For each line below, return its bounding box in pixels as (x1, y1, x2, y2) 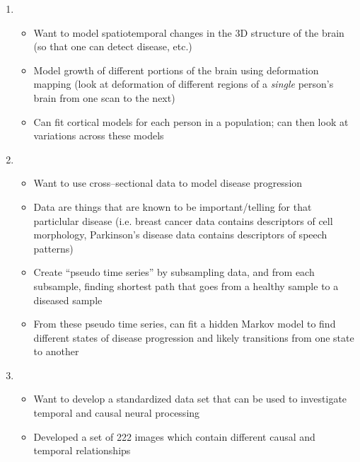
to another (33, 344, 79, 359)
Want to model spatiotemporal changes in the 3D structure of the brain (33, 25, 344, 40)
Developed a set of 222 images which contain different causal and (33, 429, 315, 444)
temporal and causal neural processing (33, 405, 200, 420)
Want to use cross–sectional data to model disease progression (33, 175, 303, 190)
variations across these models (33, 128, 164, 143)
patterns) (33, 241, 74, 255)
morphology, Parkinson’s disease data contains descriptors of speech (33, 227, 327, 242)
